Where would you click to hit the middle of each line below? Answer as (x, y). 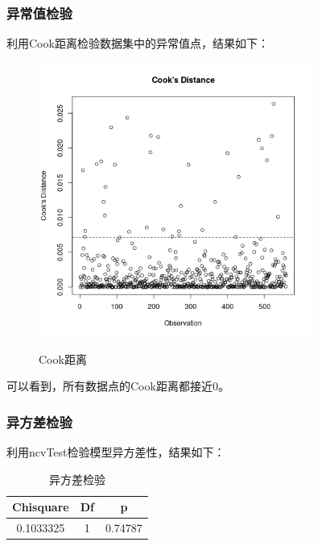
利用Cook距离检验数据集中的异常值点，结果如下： (138, 43)
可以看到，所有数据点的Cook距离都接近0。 (118, 386)
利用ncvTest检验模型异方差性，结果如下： (116, 452)
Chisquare (41, 507)
